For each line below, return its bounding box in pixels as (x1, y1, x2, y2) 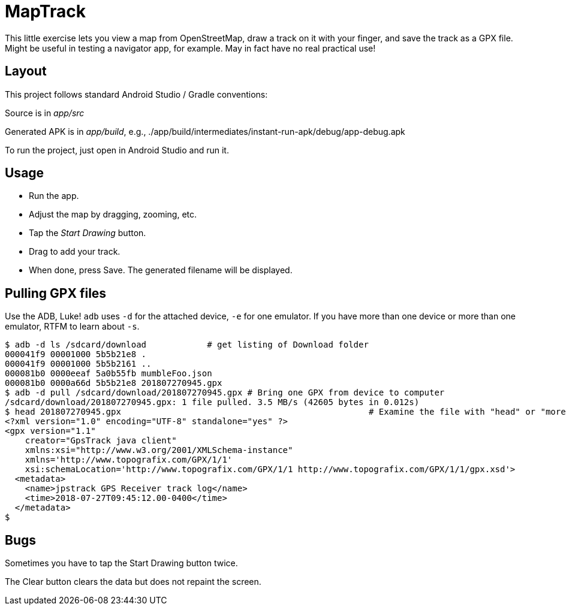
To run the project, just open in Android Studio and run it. (5, 144, 229, 155)
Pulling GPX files (5, 285, 107, 301)
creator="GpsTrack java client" (25, 436, 177, 446)
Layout (5, 64, 47, 79)
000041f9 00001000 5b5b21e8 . (5, 349, 147, 360)
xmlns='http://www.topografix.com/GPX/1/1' (25, 455, 233, 465)
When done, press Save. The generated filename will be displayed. (29, 265, 293, 276)
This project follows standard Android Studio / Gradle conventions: (5, 89, 268, 99)
